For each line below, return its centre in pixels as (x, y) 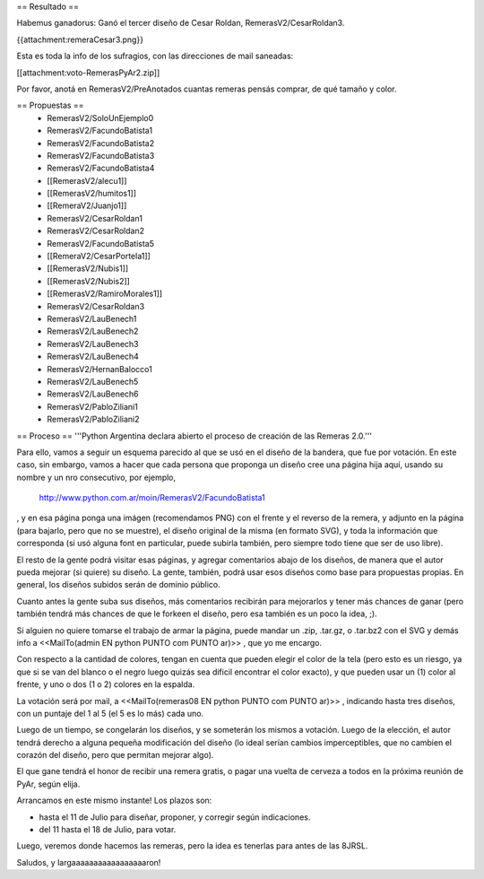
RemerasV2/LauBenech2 (93, 331)
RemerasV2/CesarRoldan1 (95, 218)
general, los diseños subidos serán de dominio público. (119, 585)
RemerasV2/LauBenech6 (93, 394)
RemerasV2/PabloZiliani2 (93, 419)
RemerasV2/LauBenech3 (93, 344)
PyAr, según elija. (48, 784)
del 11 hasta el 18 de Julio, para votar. (108, 830)
